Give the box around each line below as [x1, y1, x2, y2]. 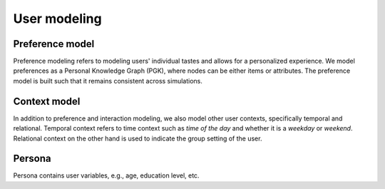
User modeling [13, 11, 103, 26]
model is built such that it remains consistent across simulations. [13, 76, 203, 85]
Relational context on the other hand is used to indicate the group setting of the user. [13, 134, 262, 143]
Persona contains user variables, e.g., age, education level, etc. [13, 171, 200, 180]
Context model [13, 95, 81, 107]
